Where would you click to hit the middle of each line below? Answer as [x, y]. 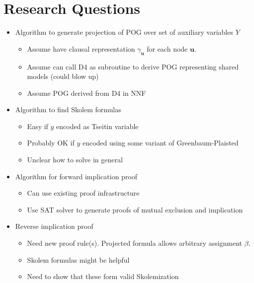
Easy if [38, 126]
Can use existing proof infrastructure [83, 193]
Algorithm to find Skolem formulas [68, 109]
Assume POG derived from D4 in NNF [86, 93]
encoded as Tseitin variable [97, 126]
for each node [167, 48]
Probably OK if [51, 143]
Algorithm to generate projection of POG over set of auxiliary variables [124, 32]
